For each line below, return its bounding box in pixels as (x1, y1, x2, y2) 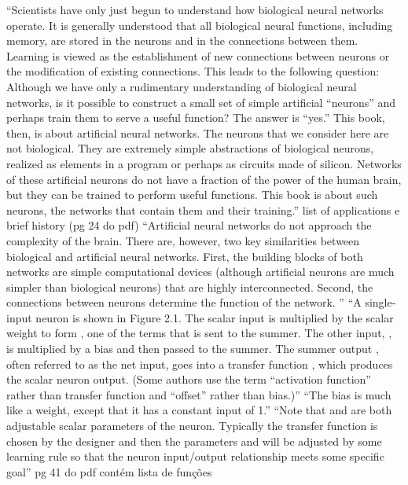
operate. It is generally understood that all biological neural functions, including (6, 17, 393, 33)
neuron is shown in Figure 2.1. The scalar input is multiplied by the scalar (35, 309, 394, 325)
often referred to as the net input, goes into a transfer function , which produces (6, 355, 393, 372)
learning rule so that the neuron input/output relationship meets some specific (6, 448, 384, 465)
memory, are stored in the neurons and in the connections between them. (6, 32, 358, 49)
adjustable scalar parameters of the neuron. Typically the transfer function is (6, 417, 378, 434)
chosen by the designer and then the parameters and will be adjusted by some (6, 432, 382, 449)
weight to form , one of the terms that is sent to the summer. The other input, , (6, 325, 392, 341)
